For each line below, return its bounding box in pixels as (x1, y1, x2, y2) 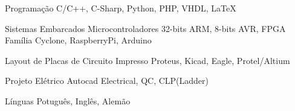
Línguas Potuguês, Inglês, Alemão (5, 94, 131, 107)
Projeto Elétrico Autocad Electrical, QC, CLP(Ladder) (5, 74, 209, 87)
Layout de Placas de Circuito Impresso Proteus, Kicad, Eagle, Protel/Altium (5, 54, 290, 66)
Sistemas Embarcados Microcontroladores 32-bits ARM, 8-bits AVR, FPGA (5, 22, 286, 34)
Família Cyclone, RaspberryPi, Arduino (5, 34, 152, 46)
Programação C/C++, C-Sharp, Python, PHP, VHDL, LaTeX (5, 2, 236, 14)
